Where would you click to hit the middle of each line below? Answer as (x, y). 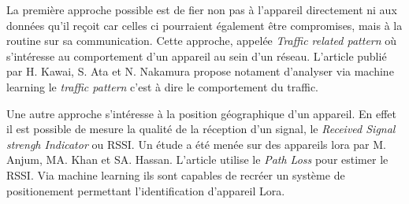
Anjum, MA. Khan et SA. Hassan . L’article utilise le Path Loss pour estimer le (197, 159)
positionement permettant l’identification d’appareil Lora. (146, 190)
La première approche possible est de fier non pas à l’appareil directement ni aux (202, 9)
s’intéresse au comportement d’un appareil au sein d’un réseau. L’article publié (197, 56)
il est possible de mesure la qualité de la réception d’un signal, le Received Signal (201, 129)
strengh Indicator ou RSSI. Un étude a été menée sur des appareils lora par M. (196, 144)
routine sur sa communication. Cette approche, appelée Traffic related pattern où (202, 41)
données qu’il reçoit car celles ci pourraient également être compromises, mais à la (204, 25)
